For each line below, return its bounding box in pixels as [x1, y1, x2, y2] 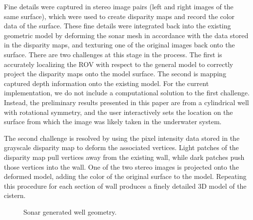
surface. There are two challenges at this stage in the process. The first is [4, 49, 222, 59]
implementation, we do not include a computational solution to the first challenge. [4, 88, 250, 98]
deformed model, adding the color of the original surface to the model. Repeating [4, 171, 247, 181]
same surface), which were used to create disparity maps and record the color [4, 11, 235, 21]
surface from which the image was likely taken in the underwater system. [4, 116, 222, 127]
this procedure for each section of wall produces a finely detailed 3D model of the [4, 180, 247, 191]
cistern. [4, 190, 26, 200]
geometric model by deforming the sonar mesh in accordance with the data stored [4, 30, 249, 40]
